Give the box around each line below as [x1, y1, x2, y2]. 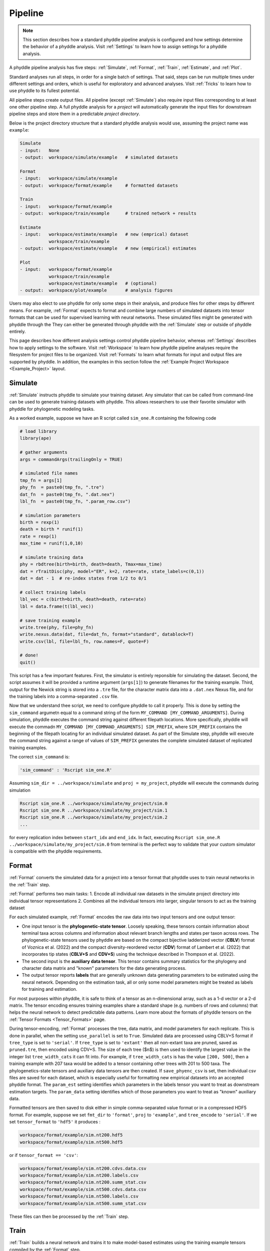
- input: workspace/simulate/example [19, 176, 117, 181]
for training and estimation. [21, 986, 77, 992]
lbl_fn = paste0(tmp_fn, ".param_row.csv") [19, 498, 131, 504]
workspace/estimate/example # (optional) [48, 281, 157, 286]
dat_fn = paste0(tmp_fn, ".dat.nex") [19, 491, 115, 497]
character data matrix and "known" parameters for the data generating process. [21, 965, 187, 971]
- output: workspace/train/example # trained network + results [19, 211, 197, 216]
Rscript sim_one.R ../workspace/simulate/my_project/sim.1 [19, 807, 167, 813]
